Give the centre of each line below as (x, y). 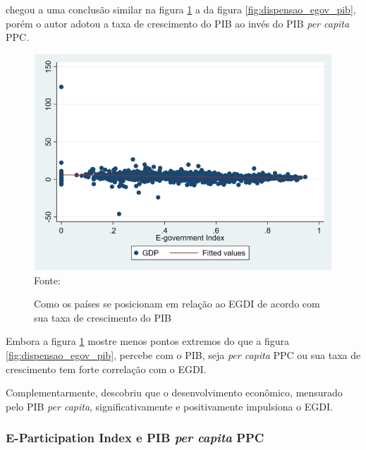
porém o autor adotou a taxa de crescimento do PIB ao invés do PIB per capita (178, 23)
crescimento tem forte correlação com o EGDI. (106, 369)
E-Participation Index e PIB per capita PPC (135, 438)
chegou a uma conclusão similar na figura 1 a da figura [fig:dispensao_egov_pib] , (181, 9)
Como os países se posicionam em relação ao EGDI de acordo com (177, 304)
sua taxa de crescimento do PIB (103, 317)
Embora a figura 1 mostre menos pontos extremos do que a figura (148, 341)
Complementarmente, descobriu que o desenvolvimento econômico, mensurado (174, 393)
